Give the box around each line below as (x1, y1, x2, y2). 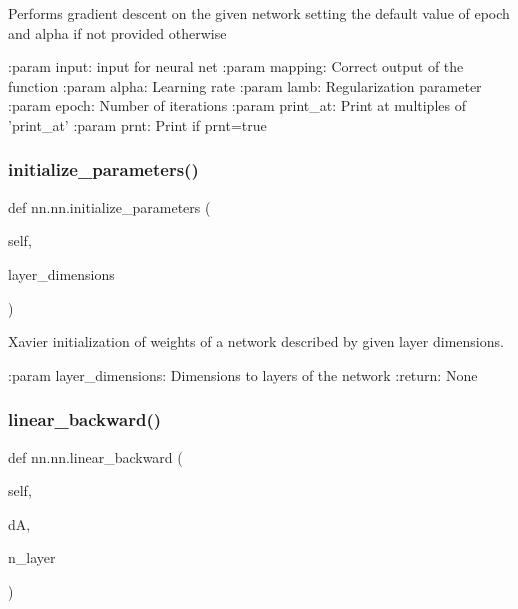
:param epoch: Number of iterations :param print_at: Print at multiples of (8, 95, 466, 116)
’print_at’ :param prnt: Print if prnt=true (8, 114, 267, 135)
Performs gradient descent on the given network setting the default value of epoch (8, 3, 510, 23)
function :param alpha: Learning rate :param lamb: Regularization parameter (8, 75, 482, 96)
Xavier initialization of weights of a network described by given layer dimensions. (8, 331, 504, 352)
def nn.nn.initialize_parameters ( (8, 196, 211, 217)
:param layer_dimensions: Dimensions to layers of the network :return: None (8, 364, 478, 385)
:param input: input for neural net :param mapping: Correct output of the (8, 56, 464, 77)
